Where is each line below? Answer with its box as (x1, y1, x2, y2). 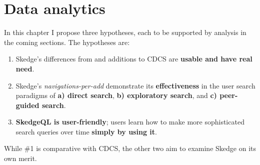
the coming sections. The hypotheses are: (4, 36, 130, 47)
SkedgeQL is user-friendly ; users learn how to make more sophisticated (15, 116, 244, 127)
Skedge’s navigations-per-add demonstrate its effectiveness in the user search (15, 80, 255, 90)
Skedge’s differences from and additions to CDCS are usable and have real (15, 53, 252, 64)
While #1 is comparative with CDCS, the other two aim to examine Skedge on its (4, 143, 256, 153)
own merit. (4, 153, 37, 163)
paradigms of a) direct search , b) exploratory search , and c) (15, 90, 217, 100)
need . (15, 63, 34, 73)
